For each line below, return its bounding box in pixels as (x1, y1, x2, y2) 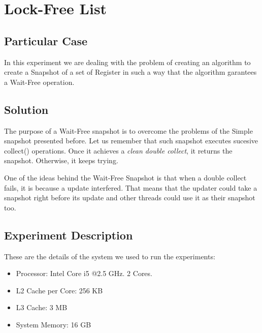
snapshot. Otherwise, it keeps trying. (4, 155, 118, 166)
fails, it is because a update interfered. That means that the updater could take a (4, 182, 257, 193)
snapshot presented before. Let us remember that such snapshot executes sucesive (4, 135, 258, 146)
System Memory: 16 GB (16, 319, 91, 329)
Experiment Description (4, 227, 133, 243)
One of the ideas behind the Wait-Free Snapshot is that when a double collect (4, 172, 247, 183)
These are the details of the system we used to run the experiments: (4, 251, 215, 261)
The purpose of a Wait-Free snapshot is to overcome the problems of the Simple (4, 125, 253, 136)
